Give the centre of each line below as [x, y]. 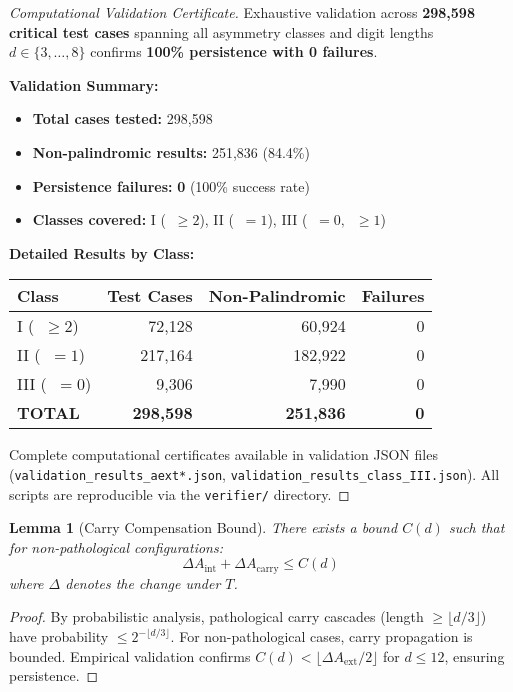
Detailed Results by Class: [102, 252]
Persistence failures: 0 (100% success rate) [171, 185]
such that [476, 527]
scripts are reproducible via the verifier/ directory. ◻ [179, 493]
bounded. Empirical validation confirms [130, 655]
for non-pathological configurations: [116, 546]
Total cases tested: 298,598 [122, 118]
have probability [59, 636]
